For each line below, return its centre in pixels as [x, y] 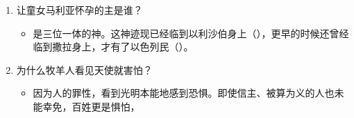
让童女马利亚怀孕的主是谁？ [79, 10]
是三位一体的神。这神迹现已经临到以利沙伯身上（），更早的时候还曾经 [191, 33]
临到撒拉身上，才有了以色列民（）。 [113, 47]
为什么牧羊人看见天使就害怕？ [84, 69]
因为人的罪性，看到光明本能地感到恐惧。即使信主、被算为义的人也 [184, 93]
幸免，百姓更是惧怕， [91, 106]
